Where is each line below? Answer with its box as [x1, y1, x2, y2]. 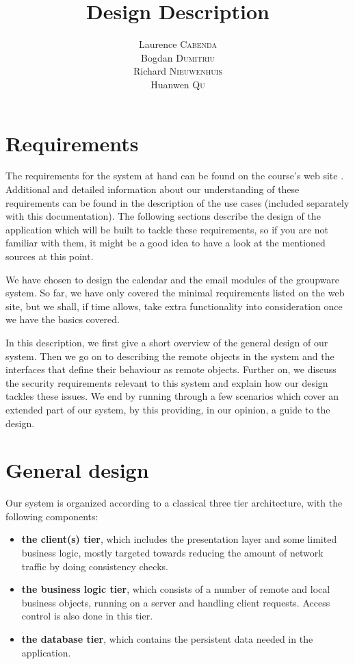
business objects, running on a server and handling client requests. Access [21, 595, 330, 609]
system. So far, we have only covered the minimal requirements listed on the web [5, 285, 345, 300]
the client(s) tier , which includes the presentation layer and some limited [21, 532, 337, 546]
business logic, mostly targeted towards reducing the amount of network [21, 546, 324, 560]
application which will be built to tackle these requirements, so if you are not [5, 222, 329, 236]
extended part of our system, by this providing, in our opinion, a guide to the [5, 402, 330, 416]
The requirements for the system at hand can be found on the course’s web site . [5, 168, 344, 183]
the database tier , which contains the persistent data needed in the [21, 632, 313, 646]
